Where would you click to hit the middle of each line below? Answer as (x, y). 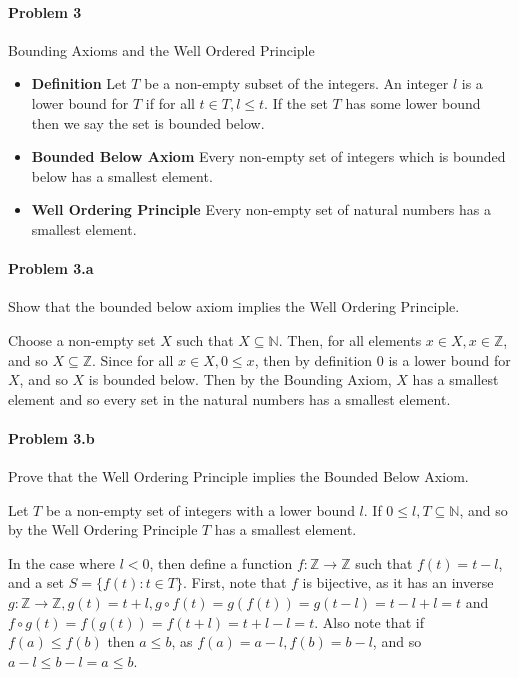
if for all (170, 102)
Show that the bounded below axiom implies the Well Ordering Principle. (234, 306)
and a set (36, 582)
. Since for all (133, 359)
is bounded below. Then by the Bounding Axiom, (240, 379)
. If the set (296, 102)
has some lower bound (413, 102)
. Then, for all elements (350, 339)
